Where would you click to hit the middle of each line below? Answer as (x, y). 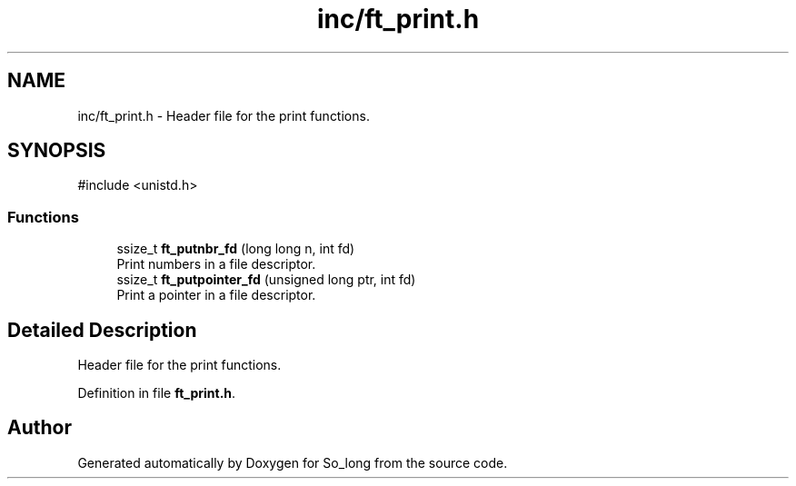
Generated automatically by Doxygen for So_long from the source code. (293, 462)
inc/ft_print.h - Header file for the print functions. (224, 115)
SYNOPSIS (57, 151)
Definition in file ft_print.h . (157, 393)
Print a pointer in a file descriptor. (216, 295)
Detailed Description (102, 330)
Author (40, 428)
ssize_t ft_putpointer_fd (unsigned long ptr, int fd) (266, 280)
